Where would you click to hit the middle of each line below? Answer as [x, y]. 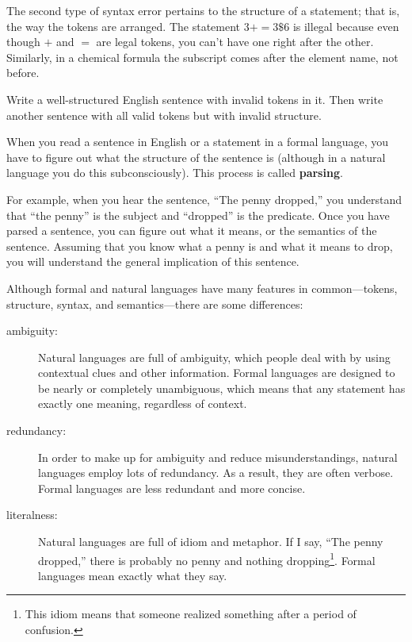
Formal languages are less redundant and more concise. [172, 488]
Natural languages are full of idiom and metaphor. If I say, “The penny [211, 542]
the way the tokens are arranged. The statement [124, 26]
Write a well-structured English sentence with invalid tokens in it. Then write [195, 99]
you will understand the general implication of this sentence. [153, 261]
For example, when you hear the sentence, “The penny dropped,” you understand [204, 199]
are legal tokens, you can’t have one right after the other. [235, 42]
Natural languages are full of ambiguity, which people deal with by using [214, 357]
